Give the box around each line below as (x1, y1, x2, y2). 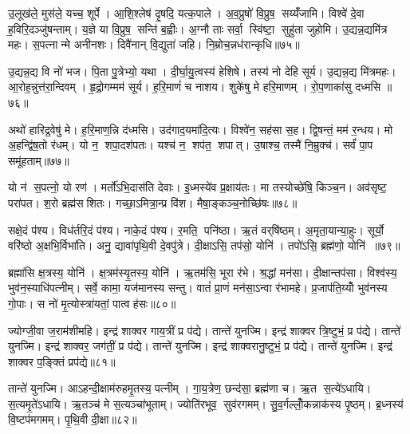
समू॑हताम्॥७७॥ (8, 152, 69, 168)
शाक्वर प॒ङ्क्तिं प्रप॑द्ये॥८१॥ (8, 353, 116, 369)
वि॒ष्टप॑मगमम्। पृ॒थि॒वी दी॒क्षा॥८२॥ (8, 411, 137, 428)
